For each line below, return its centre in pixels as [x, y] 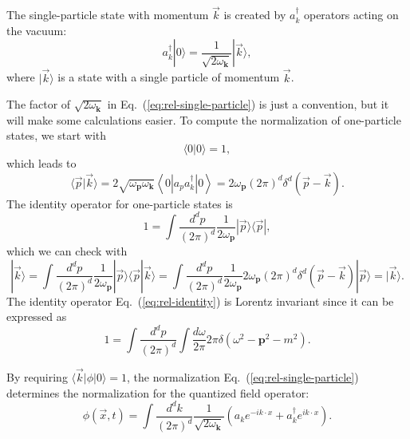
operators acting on [351, 15]
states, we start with [57, 135]
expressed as [37, 316]
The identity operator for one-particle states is [120, 203]
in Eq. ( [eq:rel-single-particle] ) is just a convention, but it [248, 104]
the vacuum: [37, 30]
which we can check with [67, 251]
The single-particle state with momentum [108, 15]
